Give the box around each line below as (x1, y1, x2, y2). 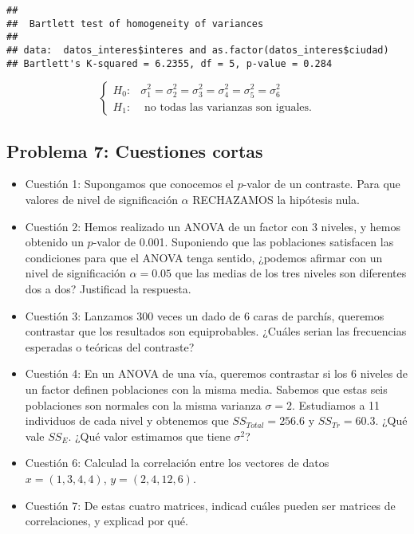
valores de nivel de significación (25, 191, 178, 208)
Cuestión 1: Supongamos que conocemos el (25, 175, 234, 192)
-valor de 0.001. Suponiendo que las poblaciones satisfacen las (93, 234, 394, 250)
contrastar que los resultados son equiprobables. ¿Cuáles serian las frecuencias (25, 323, 407, 340)
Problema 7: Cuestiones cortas (6, 138, 263, 163)
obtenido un (25, 234, 84, 250)
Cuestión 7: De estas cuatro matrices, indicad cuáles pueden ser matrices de (25, 497, 396, 513)
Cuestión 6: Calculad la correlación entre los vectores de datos (25, 454, 329, 471)
